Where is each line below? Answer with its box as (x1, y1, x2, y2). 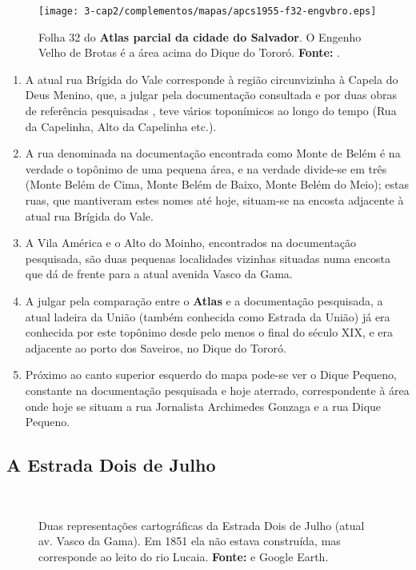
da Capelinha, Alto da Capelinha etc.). (25, 118, 217, 134)
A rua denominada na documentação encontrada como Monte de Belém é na (25, 145, 401, 161)
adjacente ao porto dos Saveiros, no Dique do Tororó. (25, 339, 286, 356)
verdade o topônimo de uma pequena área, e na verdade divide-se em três (25, 160, 387, 177)
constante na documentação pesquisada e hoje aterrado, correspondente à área (25, 381, 410, 398)
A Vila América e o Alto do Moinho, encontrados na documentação (25, 234, 356, 251)
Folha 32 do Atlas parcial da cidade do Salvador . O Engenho (38, 28, 362, 45)
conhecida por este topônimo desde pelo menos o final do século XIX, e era (25, 324, 394, 341)
